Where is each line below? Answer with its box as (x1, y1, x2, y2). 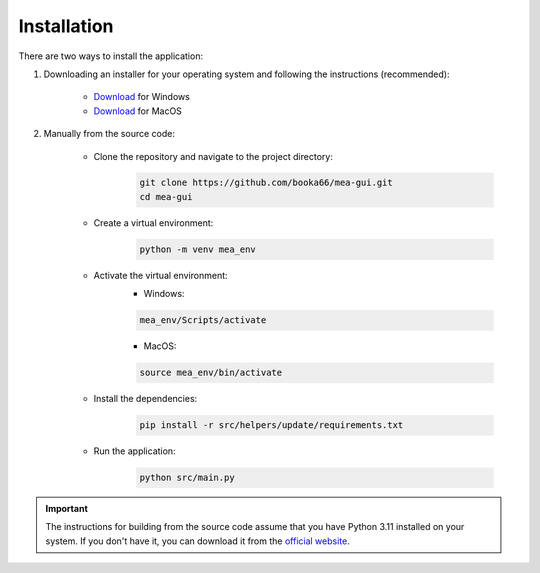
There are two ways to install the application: (18, 50, 204, 62)
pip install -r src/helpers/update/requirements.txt (139, 420, 404, 431)
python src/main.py (139, 472, 235, 484)
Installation (18, 15, 114, 37)
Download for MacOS (93, 105, 182, 117)
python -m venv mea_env (139, 243, 257, 255)
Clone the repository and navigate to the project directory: (93, 150, 334, 162)
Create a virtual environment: (93, 216, 214, 229)
